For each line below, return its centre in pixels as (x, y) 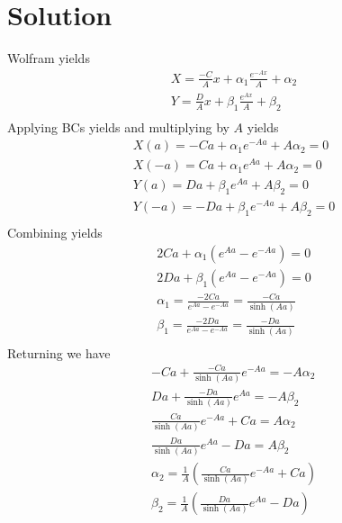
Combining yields (55, 233)
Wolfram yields (49, 58)
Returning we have (59, 352)
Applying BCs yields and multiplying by (118, 126)
